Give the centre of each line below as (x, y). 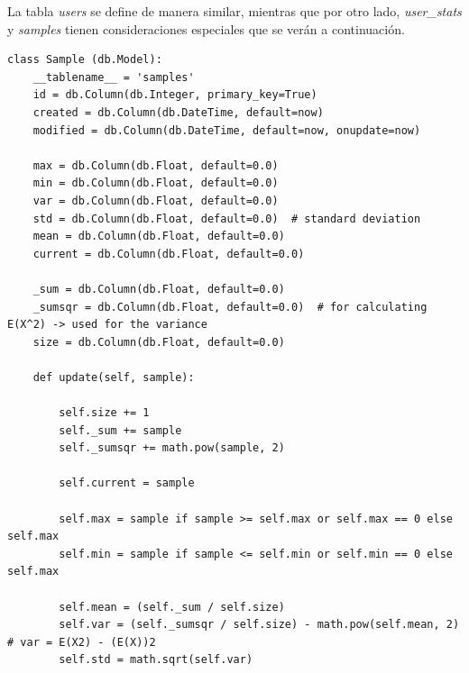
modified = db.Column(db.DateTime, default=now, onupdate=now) (227, 130)
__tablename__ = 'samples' (114, 77)
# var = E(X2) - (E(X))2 (82, 642)
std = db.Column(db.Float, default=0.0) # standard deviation (227, 218)
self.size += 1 (104, 413)
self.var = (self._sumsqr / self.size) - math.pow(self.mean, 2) (259, 625)
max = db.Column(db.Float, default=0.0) (156, 165)
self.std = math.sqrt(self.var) (156, 660)
